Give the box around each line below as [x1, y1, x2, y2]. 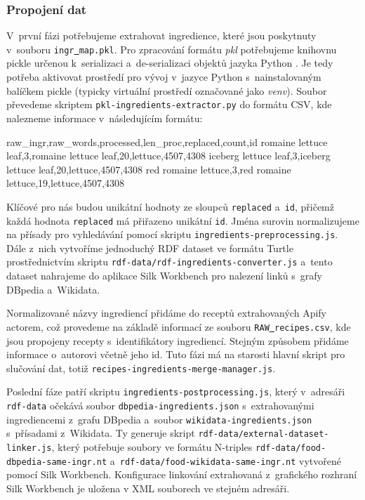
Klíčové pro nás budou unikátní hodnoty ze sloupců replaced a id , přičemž [6, 199, 334, 213]
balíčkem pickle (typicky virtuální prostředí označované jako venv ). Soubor [6, 83, 327, 98]
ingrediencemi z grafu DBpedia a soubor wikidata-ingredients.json [6, 412, 312, 426]
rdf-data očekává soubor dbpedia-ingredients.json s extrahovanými [6, 398, 314, 413]
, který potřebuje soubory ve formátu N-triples [51, 440, 253, 454]
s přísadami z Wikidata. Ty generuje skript [6, 426, 195, 440]
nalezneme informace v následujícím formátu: [6, 110, 203, 125]
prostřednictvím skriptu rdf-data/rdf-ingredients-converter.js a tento [6, 254, 333, 269]
